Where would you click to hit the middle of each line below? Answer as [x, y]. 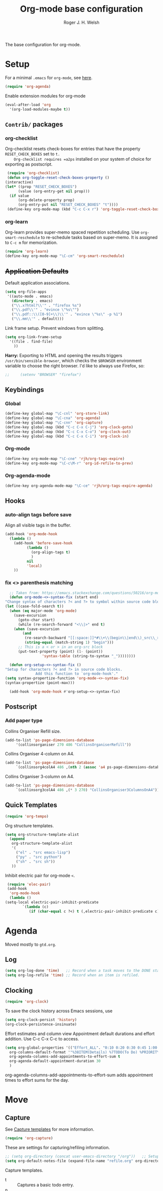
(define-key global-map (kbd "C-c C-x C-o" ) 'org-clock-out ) [68, 432]
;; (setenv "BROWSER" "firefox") [43, 374]
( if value [19, 196]
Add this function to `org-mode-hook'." [77, 674]
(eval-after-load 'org [28, 105]
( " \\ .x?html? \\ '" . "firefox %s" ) [46, 305]
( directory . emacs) [32, 301]
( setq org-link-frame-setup [33, 337]
